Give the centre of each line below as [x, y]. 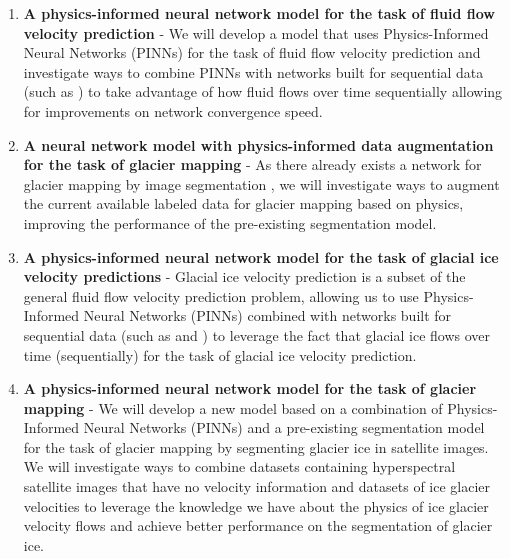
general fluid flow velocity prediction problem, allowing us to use [221, 295]
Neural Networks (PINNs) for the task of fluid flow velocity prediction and [252, 52]
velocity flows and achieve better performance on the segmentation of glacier [258, 525]
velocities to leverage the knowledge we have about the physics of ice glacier [256, 505]
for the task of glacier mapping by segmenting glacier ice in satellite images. [256, 446]
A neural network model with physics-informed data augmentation [258, 144]
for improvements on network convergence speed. [173, 110]
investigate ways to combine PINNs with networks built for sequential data [253, 71]
